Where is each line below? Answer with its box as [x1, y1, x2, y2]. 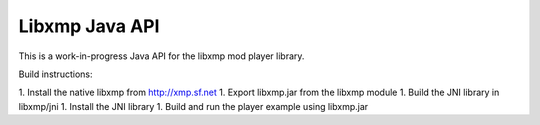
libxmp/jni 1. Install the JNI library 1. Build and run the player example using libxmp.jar [18, 100, 369, 112]
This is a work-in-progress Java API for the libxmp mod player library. [18, 50, 305, 62]
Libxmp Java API [18, 15, 160, 37]
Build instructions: [18, 68, 93, 80]
